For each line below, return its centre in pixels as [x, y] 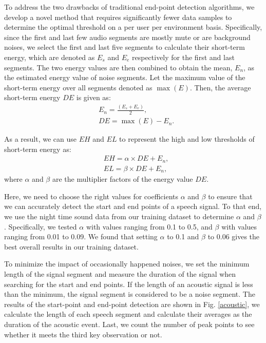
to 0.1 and [183, 236]
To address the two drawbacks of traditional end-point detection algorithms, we [129, 7]
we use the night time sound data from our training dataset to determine [119, 216]
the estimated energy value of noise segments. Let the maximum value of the [125, 77]
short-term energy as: [38, 149]
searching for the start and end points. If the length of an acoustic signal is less [129, 284]
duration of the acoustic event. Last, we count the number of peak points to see [129, 324]
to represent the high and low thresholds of [187, 139]
